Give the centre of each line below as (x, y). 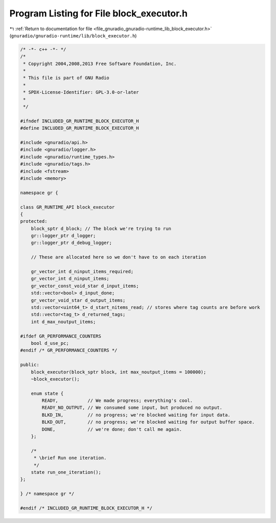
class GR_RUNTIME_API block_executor (67, 207)
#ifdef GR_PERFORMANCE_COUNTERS (61, 336)
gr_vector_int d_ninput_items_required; (82, 272)
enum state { (47, 393)
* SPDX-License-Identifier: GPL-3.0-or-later (81, 92)
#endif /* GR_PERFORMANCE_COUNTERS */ (69, 350)
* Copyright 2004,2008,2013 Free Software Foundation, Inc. (100, 64)
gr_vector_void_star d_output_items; (78, 300)
